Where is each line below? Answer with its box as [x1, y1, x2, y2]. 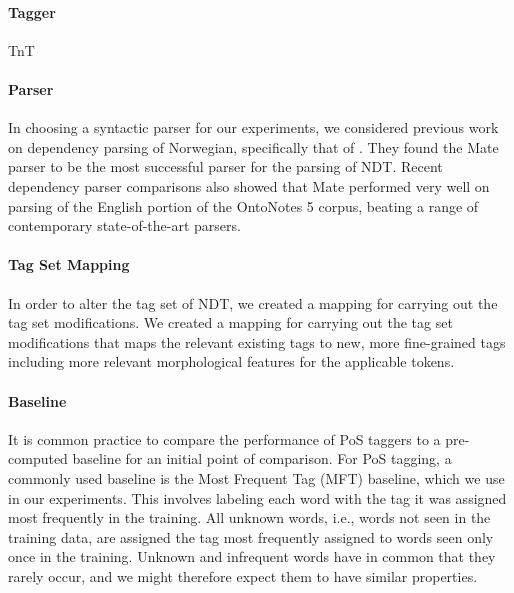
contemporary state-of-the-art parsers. [8, 215, 241, 236]
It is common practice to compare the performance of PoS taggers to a [8, 428, 441, 449]
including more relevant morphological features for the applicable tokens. [8, 351, 455, 372]
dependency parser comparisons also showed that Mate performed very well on [8, 175, 490, 196]
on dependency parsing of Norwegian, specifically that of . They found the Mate [8, 136, 499, 157]
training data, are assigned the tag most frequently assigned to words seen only [8, 526, 494, 547]
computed [8, 448, 68, 469]
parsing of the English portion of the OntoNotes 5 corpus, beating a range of [8, 195, 479, 216]
